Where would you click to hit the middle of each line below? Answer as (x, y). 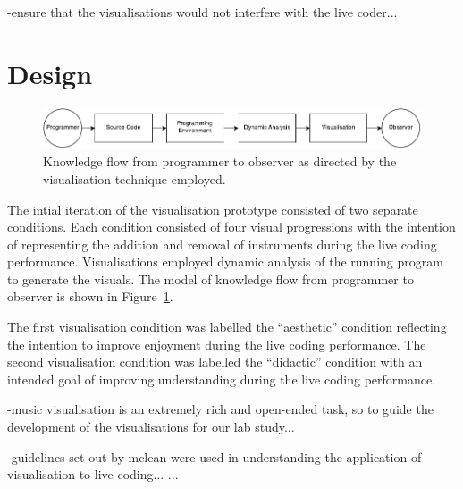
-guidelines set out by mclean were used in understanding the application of (215, 456)
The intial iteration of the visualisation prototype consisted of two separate (213, 209)
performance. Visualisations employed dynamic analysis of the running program (225, 261)
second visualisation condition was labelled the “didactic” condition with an (215, 362)
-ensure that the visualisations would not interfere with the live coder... (202, 12)
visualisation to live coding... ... (93, 474)
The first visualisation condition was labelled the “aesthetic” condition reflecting (227, 327)
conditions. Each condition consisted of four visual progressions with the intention (231, 227)
